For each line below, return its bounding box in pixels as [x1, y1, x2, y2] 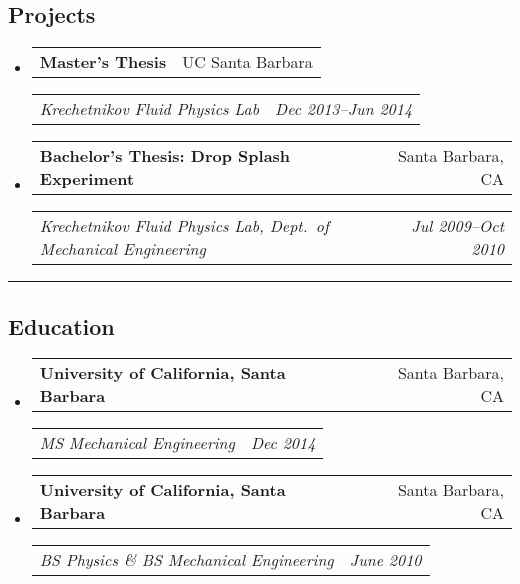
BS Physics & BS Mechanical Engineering [39, 548, 334, 572]
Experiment [39, 167, 135, 191]
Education [8, 310, 115, 341]
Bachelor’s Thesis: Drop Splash [39, 144, 291, 168]
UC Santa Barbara [182, 50, 313, 74]
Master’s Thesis [39, 50, 167, 74]
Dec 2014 [250, 431, 316, 455]
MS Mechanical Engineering [39, 431, 235, 455]
